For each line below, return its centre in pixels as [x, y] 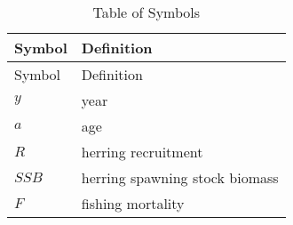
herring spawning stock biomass [180, 177]
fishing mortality [133, 203]
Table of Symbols [146, 12]
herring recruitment [142, 152]
